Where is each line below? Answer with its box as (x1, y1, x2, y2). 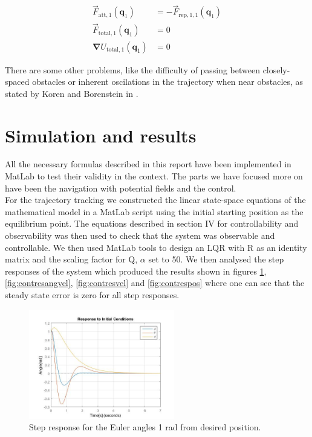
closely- (262, 63, 290, 76)
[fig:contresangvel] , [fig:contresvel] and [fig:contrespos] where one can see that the (5, 276, 305, 289)
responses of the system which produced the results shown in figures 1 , (5, 264, 267, 277)
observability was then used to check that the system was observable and (5, 229, 275, 241)
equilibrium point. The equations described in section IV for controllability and (5, 217, 299, 230)
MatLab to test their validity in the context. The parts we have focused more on (5, 170, 303, 182)
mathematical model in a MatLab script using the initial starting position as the (5, 205, 304, 218)
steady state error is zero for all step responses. (5, 288, 180, 301)
